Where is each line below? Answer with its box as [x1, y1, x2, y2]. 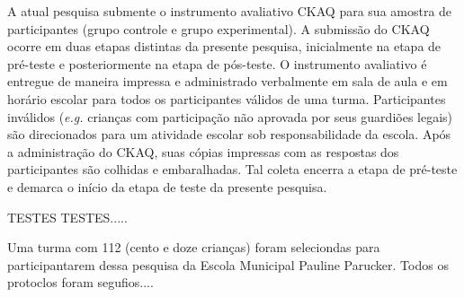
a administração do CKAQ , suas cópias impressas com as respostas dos [7, 142, 399, 161]
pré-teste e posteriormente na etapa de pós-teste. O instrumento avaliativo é [7, 54, 427, 73]
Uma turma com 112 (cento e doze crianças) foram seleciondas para [7, 238, 380, 257]
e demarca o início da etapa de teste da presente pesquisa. [7, 177, 327, 196]
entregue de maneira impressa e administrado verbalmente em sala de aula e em [7, 72, 448, 91]
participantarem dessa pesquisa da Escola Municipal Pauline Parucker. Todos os [7, 255, 449, 274]
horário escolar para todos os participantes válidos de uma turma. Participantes [7, 89, 446, 108]
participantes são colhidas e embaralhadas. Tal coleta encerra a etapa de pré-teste [7, 160, 458, 179]
